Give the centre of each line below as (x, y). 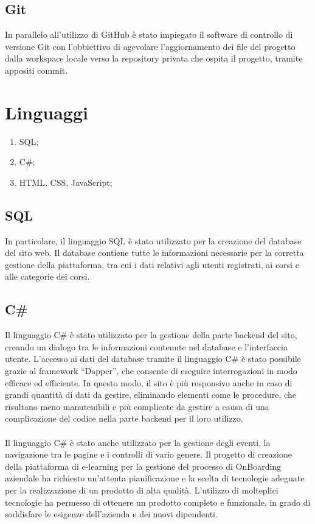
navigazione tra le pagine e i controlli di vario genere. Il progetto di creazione (148, 454)
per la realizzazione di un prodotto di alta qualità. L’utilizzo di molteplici (142, 490)
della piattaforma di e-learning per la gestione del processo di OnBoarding (143, 466)
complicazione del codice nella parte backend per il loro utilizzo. (124, 418)
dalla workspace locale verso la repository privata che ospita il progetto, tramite (154, 58)
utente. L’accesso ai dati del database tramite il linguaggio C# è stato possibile (153, 359)
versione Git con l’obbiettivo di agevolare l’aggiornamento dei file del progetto (150, 46)
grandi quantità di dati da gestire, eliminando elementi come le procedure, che (151, 395)
